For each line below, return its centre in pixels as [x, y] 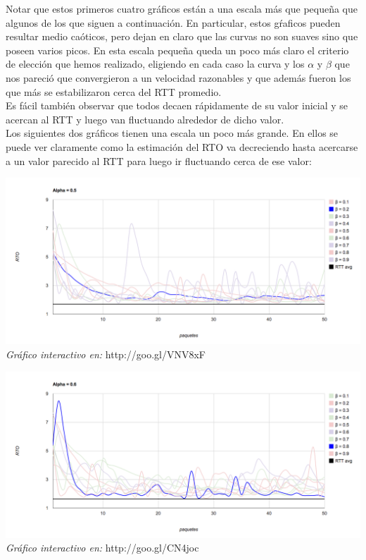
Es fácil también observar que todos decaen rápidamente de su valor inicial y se [177, 105]
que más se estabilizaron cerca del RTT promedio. [114, 91]
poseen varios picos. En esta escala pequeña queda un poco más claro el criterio [177, 50]
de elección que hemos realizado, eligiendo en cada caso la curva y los [155, 64]
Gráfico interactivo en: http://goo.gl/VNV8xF [106, 354]
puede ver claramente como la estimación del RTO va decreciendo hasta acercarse [182, 146]
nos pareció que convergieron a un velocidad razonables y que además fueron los [178, 77]
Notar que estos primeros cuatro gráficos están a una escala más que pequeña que [182, 8]
